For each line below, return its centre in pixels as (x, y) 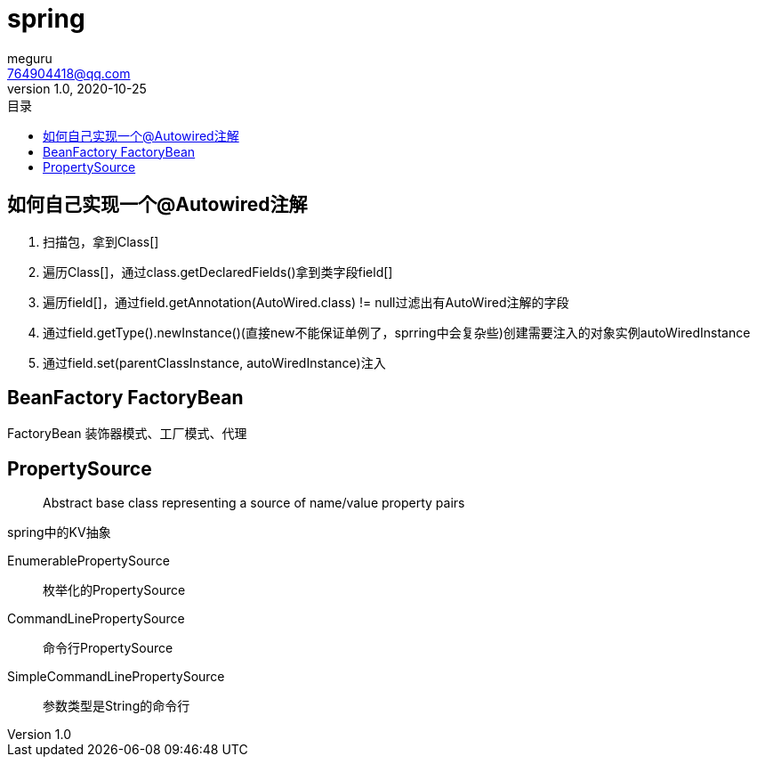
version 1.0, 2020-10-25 (77, 88)
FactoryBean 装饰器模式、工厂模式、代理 (127, 434)
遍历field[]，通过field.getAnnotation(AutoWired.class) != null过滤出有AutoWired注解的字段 (306, 302)
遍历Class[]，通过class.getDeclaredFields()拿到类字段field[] (218, 272)
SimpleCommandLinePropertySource (116, 677)
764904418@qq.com (69, 73)
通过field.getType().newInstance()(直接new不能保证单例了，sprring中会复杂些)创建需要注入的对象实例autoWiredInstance (397, 332)
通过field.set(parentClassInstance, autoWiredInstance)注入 (214, 362)
